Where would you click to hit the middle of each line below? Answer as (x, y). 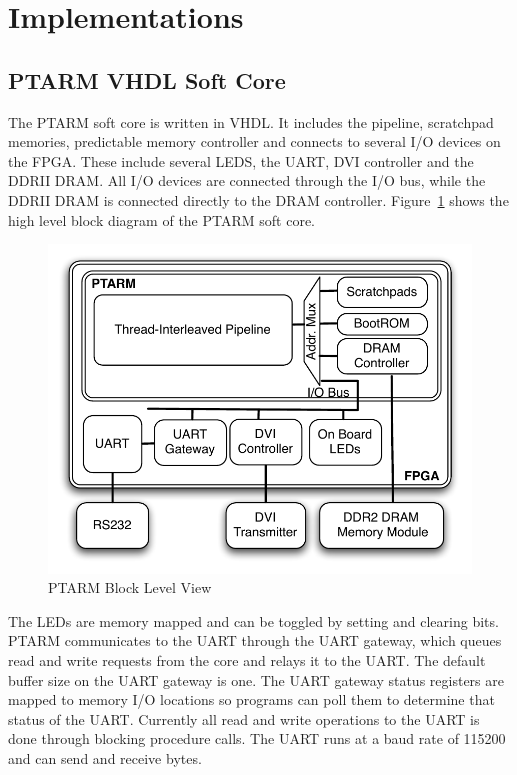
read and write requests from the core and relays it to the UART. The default (247, 659)
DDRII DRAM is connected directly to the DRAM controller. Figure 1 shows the (258, 199)
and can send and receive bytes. (105, 757)
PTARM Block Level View (130, 587)
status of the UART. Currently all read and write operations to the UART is (244, 718)
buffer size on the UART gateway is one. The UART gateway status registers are (256, 679)
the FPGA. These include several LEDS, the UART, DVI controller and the (241, 160)
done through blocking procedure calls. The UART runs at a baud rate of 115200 (257, 738)
